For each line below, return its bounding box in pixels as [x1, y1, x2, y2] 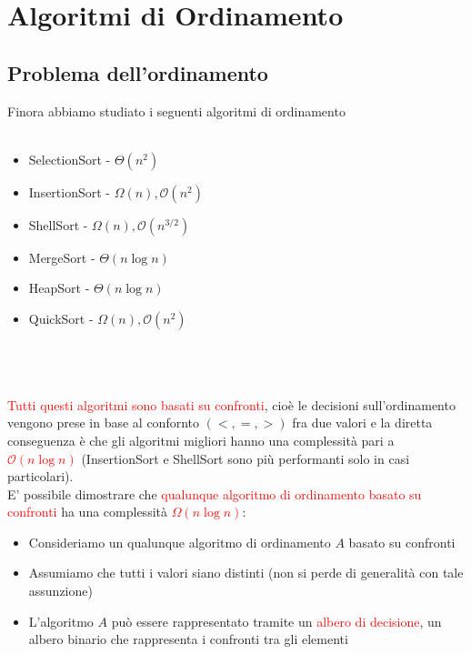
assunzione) [28, 581, 93, 600]
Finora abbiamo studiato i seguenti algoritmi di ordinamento [7, 101, 346, 120]
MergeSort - [28, 247, 95, 267]
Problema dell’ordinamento [7, 58, 268, 86]
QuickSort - [28, 308, 94, 327]
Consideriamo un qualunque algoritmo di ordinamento [28, 532, 331, 551]
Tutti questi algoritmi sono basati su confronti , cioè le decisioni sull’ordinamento [7, 395, 456, 414]
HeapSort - [28, 278, 90, 297]
